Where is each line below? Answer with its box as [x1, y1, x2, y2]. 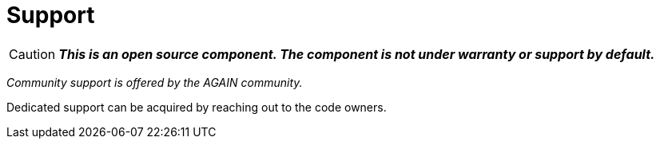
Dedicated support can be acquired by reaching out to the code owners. [6, 100, 387, 114]
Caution [9, 45, 56, 62]
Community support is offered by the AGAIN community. [6, 75, 303, 89]
